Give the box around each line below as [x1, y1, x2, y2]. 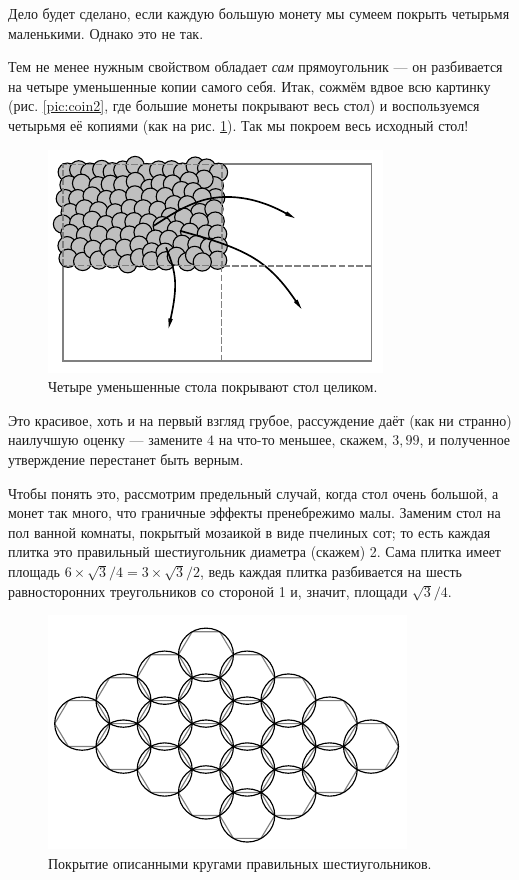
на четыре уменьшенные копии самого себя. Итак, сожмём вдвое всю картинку [8, 75, 491, 96]
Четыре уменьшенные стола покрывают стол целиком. [48, 376, 378, 397]
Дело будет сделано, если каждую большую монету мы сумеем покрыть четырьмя [8, 3, 510, 23]
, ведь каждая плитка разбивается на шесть [200, 560, 462, 581]
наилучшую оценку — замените [8, 429, 203, 450]
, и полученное [419, 429, 511, 450]
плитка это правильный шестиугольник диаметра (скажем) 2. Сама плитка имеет [8, 541, 501, 562]
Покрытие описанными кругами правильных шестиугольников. [48, 852, 432, 873]
